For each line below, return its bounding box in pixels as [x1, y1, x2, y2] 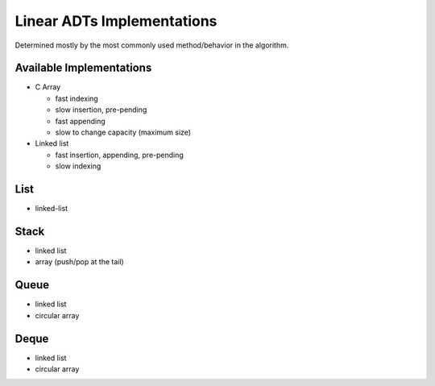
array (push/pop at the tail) [35, 257, 124, 267]
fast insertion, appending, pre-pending [55, 150, 184, 160]
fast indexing [55, 93, 98, 103]
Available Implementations [14, 61, 152, 75]
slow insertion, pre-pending [55, 105, 147, 114]
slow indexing [55, 161, 101, 171]
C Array [35, 82, 61, 92]
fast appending [55, 116, 106, 126]
